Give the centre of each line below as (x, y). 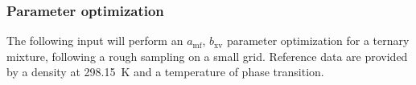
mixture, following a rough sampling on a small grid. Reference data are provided (207, 56)
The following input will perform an (95, 40)
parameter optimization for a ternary (318, 40)
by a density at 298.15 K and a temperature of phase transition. (165, 72)
